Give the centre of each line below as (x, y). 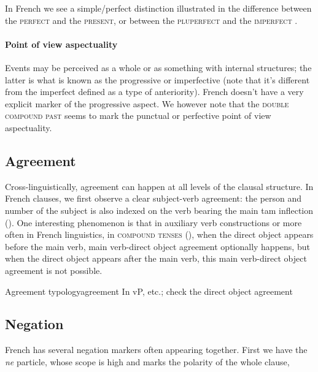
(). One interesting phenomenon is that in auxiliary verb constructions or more (153, 222)
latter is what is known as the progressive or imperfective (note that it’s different (157, 79)
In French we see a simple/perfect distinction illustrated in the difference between (158, 8)
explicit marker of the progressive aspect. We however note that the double (147, 103)
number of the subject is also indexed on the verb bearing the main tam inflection (159, 210)
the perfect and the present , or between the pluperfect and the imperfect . (151, 20)
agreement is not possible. (54, 270)
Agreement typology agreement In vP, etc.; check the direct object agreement (149, 291)
